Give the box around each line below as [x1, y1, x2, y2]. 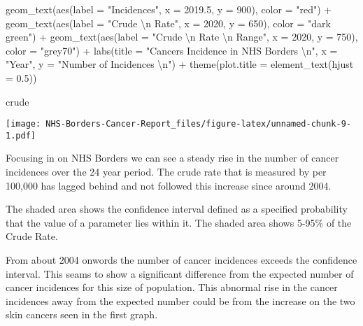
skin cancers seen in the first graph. [6, 307, 158, 322]
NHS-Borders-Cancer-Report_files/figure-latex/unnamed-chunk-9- [45, 119, 351, 129]
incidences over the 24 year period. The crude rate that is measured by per [6, 164, 327, 179]
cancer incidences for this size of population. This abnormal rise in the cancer [6, 280, 338, 295]
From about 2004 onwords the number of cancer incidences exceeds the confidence [6, 253, 357, 267]
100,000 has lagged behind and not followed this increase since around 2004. [6, 178, 332, 192]
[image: [6, 119, 41, 129]
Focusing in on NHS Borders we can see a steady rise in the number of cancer [6, 150, 339, 165]
